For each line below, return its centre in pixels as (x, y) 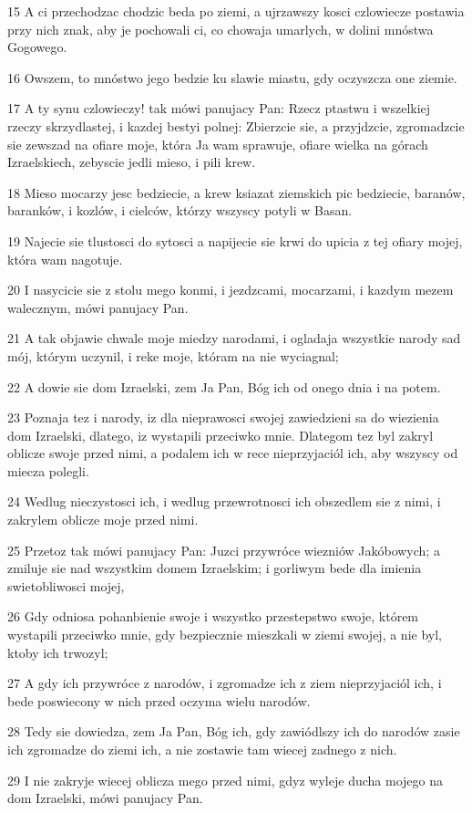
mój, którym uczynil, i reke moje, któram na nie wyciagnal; (173, 355)
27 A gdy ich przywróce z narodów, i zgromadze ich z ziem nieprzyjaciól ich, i (225, 683)
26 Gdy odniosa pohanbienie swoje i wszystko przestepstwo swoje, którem (213, 616)
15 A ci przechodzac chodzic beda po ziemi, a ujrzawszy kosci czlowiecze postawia (236, 11)
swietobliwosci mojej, (66, 585)
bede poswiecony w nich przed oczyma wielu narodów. (159, 700)
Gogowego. (37, 47)
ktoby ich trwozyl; (58, 652)
